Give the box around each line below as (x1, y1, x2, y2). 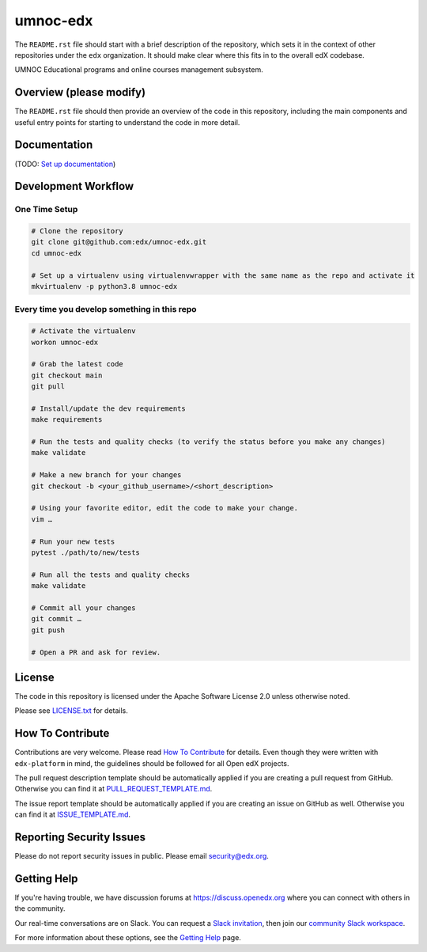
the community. (14, 904, 66, 913)
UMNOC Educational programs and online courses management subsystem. (14, 65, 264, 74)
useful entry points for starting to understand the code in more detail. (14, 117, 240, 127)
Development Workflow (14, 180, 134, 193)
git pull (31, 382, 66, 391)
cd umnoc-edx (31, 248, 82, 257)
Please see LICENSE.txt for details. (14, 706, 128, 715)
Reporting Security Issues (14, 831, 146, 844)
